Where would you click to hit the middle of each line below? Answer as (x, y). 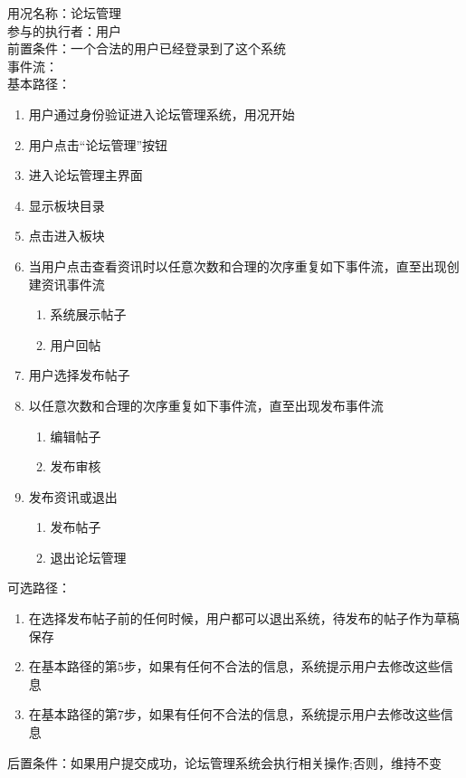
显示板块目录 (67, 205)
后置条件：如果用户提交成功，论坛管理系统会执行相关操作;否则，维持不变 (224, 762)
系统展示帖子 (88, 314)
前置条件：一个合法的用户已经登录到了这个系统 (147, 48)
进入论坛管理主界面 (86, 175)
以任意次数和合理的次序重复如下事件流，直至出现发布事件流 (206, 405)
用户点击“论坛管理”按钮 (98, 144)
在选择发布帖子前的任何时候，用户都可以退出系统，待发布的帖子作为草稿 (244, 618)
